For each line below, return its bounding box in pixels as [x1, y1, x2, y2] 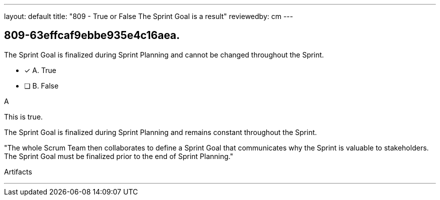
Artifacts [4, 167, 32, 176]
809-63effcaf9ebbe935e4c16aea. [4, 29, 180, 42]
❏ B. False [24, 81, 59, 90]
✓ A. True [24, 65, 56, 74]
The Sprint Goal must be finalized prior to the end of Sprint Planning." [4, 151, 234, 160]
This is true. [4, 112, 43, 121]
